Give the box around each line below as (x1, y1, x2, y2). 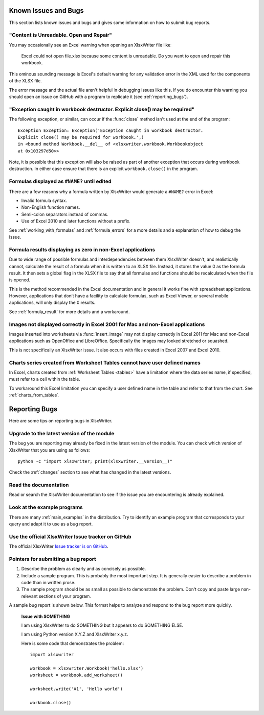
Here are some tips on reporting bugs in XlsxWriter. (9, 418, 112, 423)
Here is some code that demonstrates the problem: (21, 640, 124, 646)
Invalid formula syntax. (21, 197, 67, 203)
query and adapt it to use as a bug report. (9, 521, 93, 527)
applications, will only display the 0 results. (9, 299, 96, 306)
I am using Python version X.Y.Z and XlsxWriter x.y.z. (21, 631, 128, 637)
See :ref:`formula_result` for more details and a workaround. (9, 309, 130, 315)
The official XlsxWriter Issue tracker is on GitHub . (9, 543, 109, 549)
